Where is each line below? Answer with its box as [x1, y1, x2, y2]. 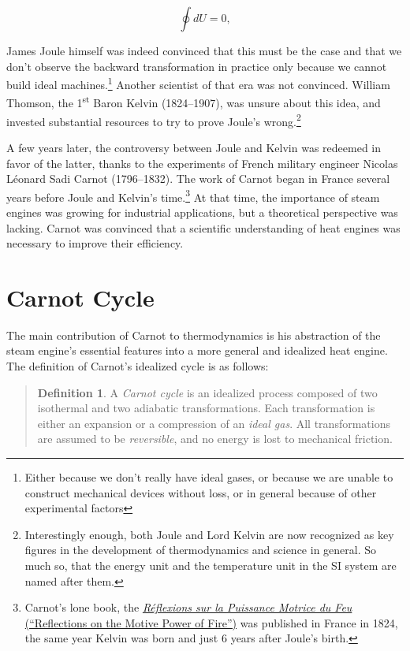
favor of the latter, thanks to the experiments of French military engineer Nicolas [6, 154, 398, 171]
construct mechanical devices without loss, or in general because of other [24, 484, 377, 500]
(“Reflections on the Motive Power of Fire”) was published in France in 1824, [24, 614, 398, 631]
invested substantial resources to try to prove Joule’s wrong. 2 [6, 110, 301, 129]
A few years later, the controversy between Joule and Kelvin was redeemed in [6, 139, 382, 155]
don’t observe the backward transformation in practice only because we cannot [6, 58, 387, 74]
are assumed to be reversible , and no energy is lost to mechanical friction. [37, 430, 393, 447]
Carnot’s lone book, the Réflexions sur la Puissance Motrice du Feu [24, 599, 352, 616]
